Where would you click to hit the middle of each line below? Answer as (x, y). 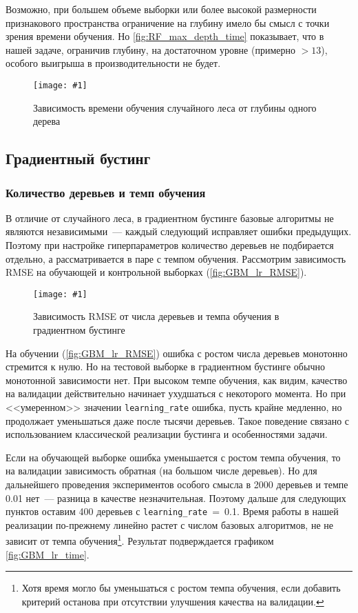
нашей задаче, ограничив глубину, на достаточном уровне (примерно (150, 49)
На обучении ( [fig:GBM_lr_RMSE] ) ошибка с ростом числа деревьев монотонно (177, 353)
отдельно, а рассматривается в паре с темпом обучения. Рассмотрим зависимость (176, 258)
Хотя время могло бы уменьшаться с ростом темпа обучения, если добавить (181, 588)
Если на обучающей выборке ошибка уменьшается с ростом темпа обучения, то (173, 457)
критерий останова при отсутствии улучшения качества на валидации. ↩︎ (173, 601)
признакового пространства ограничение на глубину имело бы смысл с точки (168, 22)
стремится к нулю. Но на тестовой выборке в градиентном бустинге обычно (165, 366)
